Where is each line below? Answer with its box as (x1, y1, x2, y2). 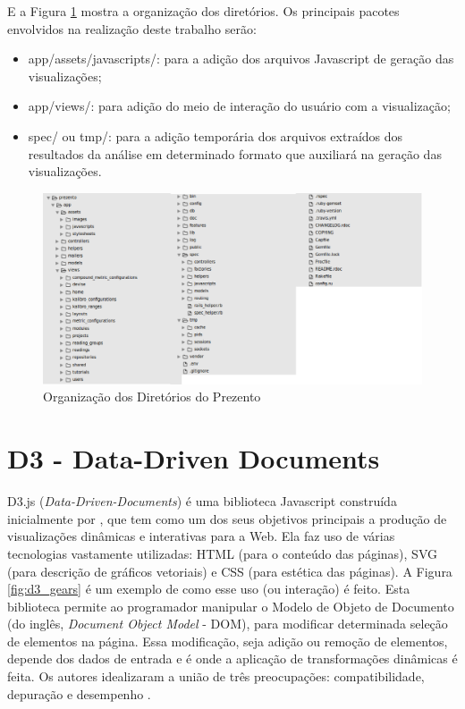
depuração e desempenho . (7, 684, 151, 703)
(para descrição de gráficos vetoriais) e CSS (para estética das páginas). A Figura (7, 561, 452, 580)
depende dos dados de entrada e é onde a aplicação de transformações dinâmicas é (7, 649, 458, 668)
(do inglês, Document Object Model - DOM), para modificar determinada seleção (7, 614, 448, 633)
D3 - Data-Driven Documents (7, 440, 380, 477)
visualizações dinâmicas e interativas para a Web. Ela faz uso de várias (7, 527, 395, 545)
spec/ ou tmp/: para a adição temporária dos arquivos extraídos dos (28, 126, 403, 145)
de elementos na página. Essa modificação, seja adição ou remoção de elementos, (7, 631, 448, 650)
